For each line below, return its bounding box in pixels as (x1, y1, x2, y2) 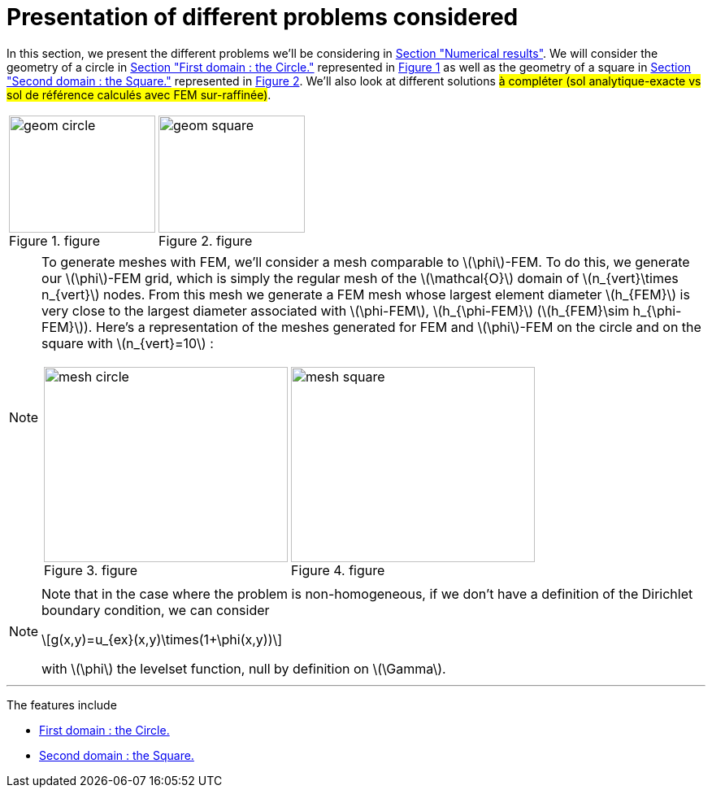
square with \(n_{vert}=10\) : (41, 334, 214, 351)
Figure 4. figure (291, 561, 385, 578)
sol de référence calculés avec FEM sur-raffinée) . (7, 87, 271, 102)
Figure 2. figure (158, 232, 253, 249)
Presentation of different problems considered (7, 3, 519, 31)
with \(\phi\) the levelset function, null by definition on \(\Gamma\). (41, 660, 446, 677)
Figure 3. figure (44, 561, 138, 578)
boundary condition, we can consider (41, 601, 270, 618)
